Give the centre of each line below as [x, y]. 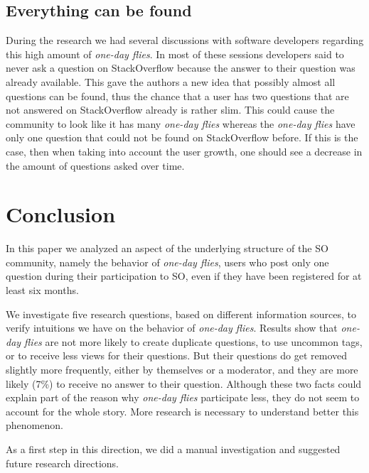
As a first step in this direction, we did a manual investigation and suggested [173, 448]
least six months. [42, 290]
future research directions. [62, 463]
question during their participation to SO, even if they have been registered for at [184, 276]
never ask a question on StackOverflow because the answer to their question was [181, 68]
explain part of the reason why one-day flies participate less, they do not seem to [183, 397]
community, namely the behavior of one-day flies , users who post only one [167, 262]
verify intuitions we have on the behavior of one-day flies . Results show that [172, 328]
